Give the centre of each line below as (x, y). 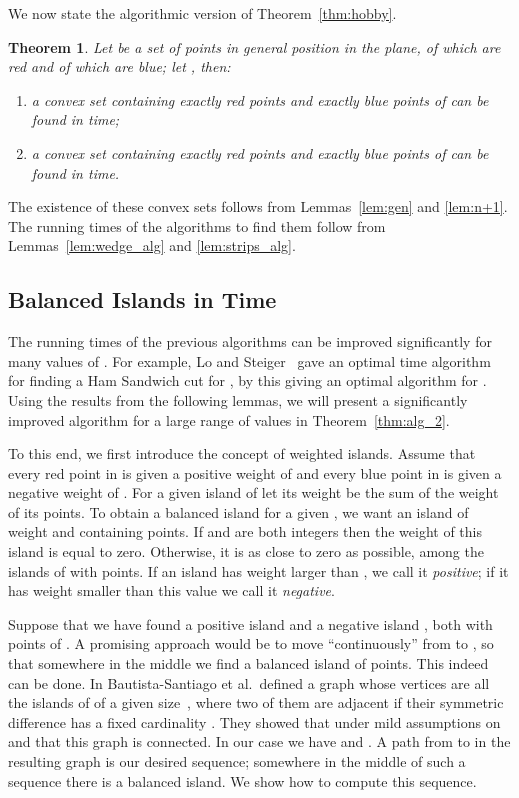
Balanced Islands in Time (142, 299)
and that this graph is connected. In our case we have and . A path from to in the (259, 741)
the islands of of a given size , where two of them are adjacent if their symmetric (256, 702)
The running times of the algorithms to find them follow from (197, 225)
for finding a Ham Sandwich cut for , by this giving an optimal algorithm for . (247, 380)
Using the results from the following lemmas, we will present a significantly (238, 399)
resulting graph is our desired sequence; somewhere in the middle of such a (237, 761)
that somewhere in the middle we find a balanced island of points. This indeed (248, 663)
